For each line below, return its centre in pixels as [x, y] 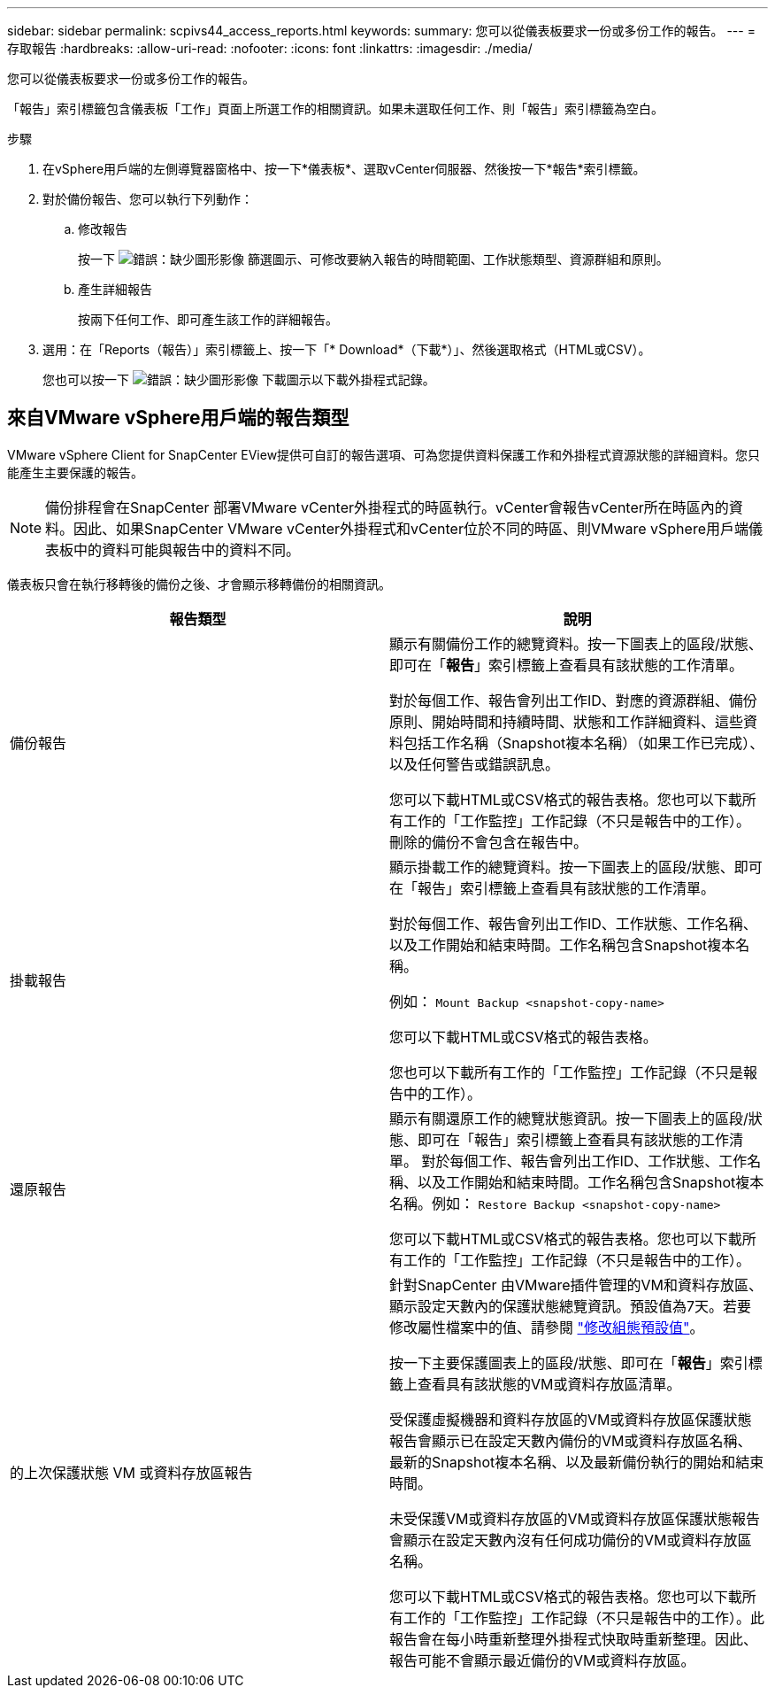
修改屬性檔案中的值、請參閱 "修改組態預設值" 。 [547, 1327]
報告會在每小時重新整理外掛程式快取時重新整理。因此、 [574, 1639]
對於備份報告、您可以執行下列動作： [148, 199]
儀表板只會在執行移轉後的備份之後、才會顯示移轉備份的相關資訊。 [199, 584]
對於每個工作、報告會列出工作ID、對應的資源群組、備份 [573, 700]
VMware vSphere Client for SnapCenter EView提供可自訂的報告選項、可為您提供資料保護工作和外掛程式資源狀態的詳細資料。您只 [384, 454]
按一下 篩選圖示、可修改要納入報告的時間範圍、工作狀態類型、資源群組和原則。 [373, 259]
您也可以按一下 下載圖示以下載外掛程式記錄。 [239, 379]
